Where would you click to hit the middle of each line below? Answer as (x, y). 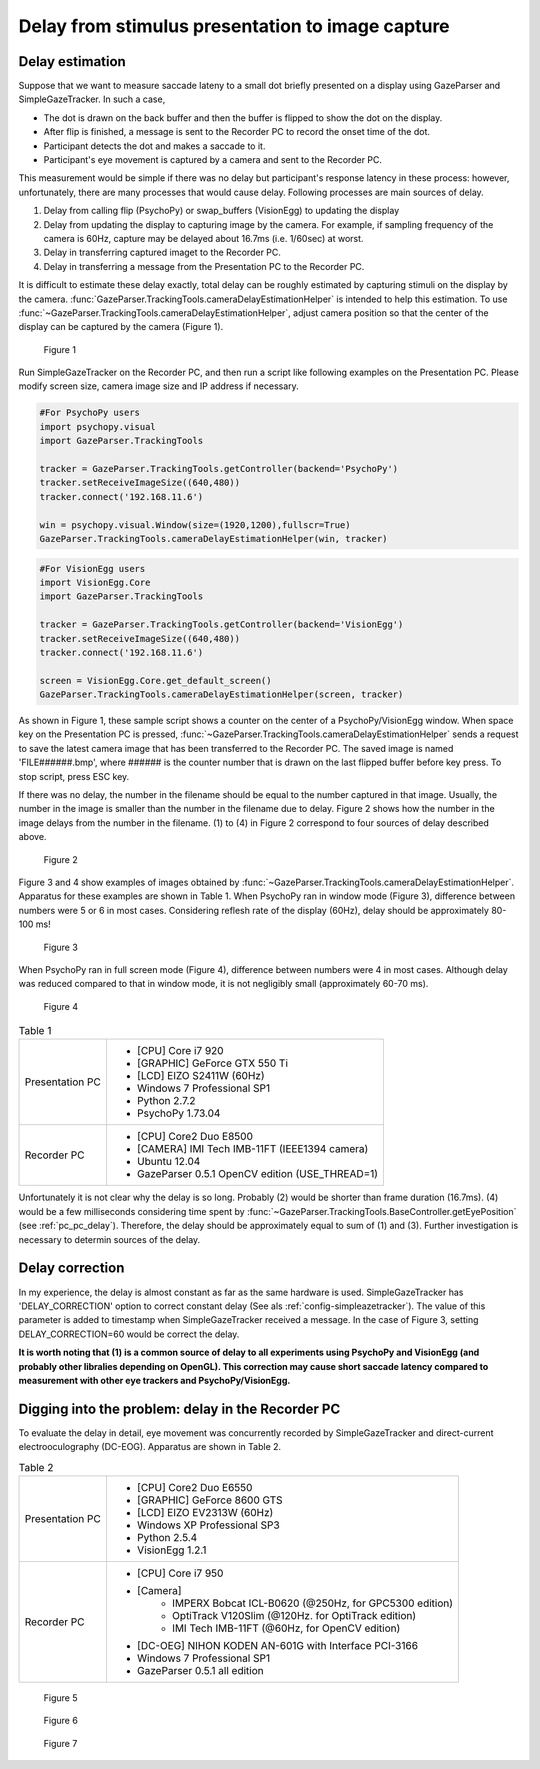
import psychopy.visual (98, 426)
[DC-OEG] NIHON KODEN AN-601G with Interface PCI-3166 (277, 1645)
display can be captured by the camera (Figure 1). (121, 327)
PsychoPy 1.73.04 (178, 1113)
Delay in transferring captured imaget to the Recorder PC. (162, 252)
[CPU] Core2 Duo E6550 (194, 1487)
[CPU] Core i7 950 (180, 1573)
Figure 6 (61, 1721)
